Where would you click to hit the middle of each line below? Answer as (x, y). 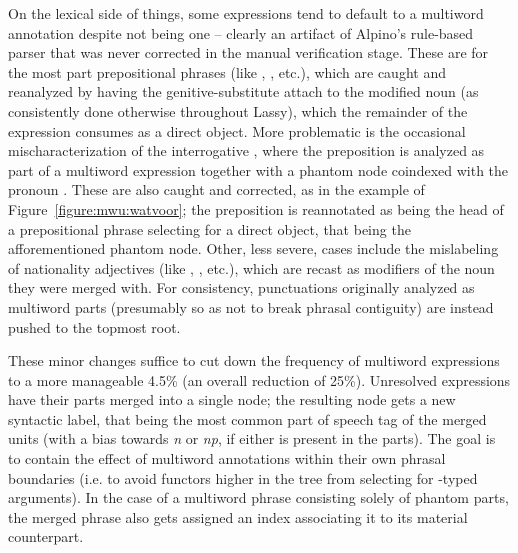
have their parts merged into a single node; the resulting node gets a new (232, 399)
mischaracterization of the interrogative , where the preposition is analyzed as (246, 150)
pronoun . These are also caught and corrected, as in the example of (216, 189)
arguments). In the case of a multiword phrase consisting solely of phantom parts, (258, 497)
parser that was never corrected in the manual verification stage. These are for (248, 52)
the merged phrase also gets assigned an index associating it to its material (238, 516)
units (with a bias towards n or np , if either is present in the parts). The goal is (252, 438)
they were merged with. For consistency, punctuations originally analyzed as (241, 287)
